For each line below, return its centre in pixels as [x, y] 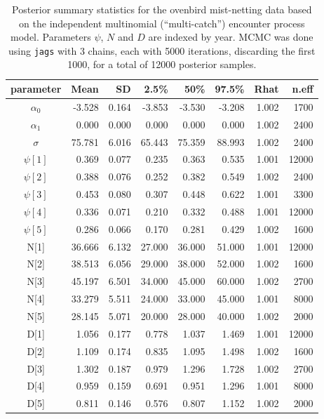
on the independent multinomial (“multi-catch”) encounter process [162, 23]
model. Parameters [51, 37]
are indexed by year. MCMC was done [231, 37]
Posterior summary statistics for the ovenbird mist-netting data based [162, 9]
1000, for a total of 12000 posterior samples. [162, 64]
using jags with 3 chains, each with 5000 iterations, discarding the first [162, 50]
